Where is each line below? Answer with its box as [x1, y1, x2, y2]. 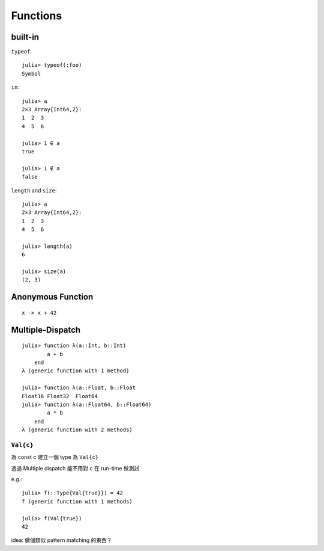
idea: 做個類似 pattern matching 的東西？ [11, 537, 112, 544]
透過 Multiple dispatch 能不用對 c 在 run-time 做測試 [11, 464, 140, 472]
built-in [11, 32, 39, 42]
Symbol [22, 70, 41, 77]
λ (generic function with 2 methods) [22, 426, 133, 433]
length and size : [11, 186, 57, 194]
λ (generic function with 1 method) [22, 368, 130, 374]
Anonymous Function [11, 292, 94, 302]
